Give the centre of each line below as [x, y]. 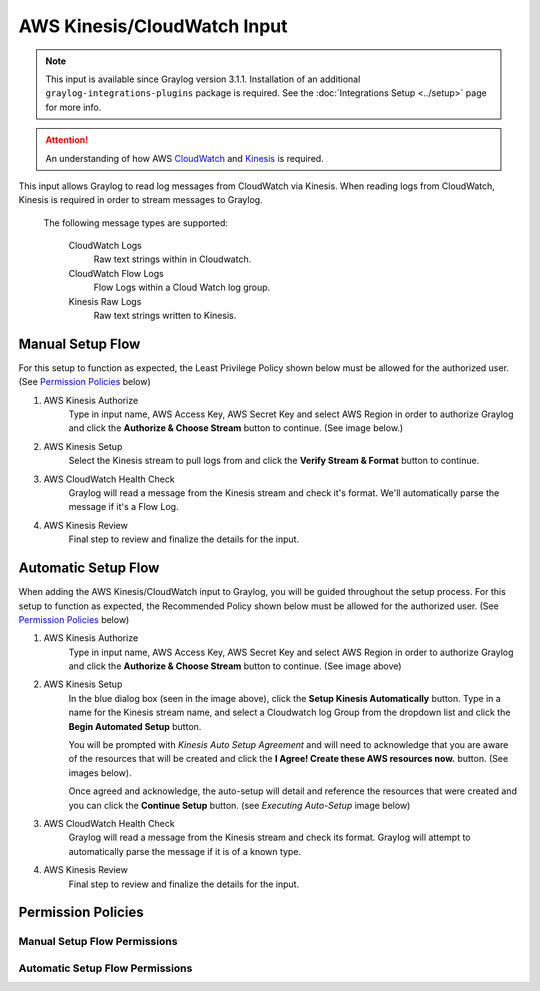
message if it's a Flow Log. [123, 507]
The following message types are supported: [136, 222]
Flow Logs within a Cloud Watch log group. [182, 287]
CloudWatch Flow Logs [116, 273]
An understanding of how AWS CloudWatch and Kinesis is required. [184, 158]
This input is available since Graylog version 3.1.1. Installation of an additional [203, 79]
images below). [100, 772]
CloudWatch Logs [105, 246]
